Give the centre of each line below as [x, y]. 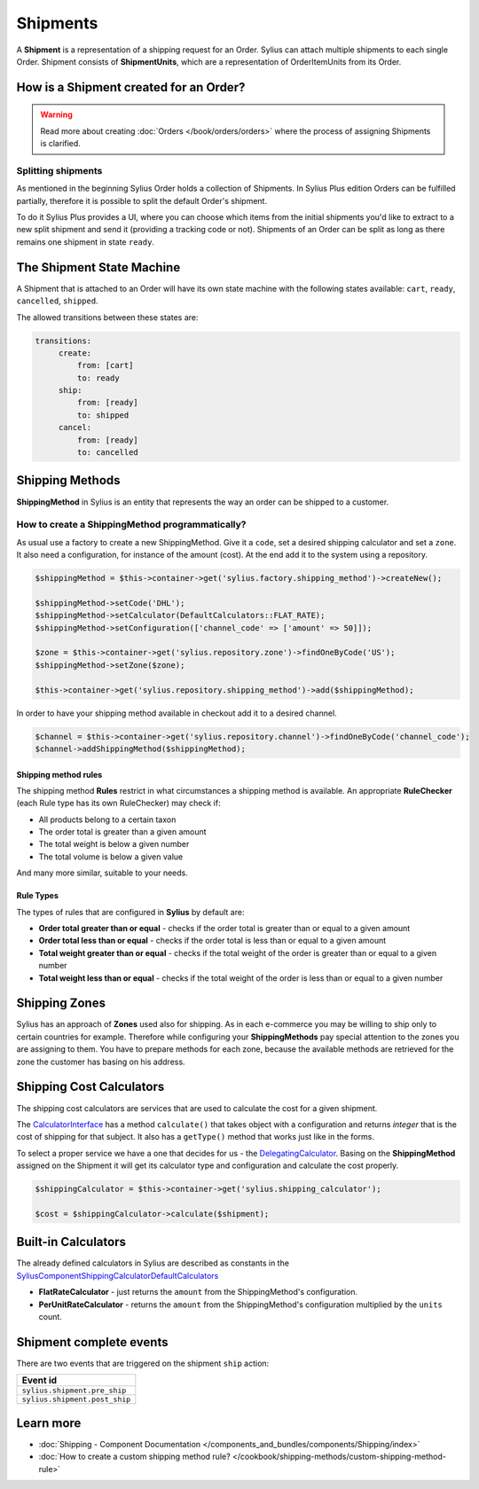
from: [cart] [105, 365]
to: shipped [103, 415]
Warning [56, 114]
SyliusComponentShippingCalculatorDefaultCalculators [118, 1275]
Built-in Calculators [71, 1242]
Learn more [49, 1423]
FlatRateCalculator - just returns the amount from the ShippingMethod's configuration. [198, 1292]
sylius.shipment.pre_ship [74, 1391]
